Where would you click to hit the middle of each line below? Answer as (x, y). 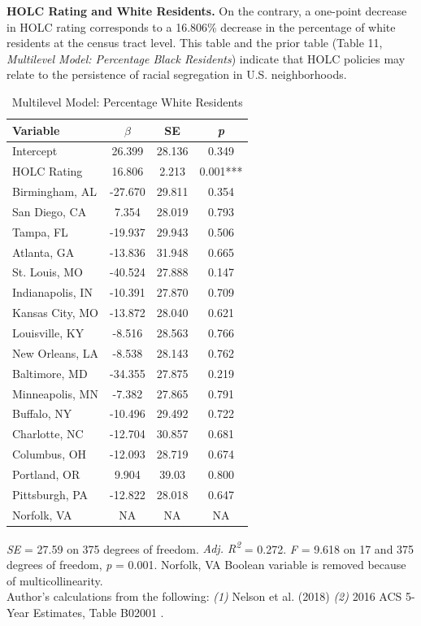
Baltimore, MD (50, 373)
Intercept (35, 151)
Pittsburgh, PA (50, 494)
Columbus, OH (50, 454)
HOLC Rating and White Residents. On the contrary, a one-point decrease (207, 11)
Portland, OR (46, 474)
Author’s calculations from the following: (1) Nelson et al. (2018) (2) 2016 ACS (204, 596)
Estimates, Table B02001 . (98, 612)
